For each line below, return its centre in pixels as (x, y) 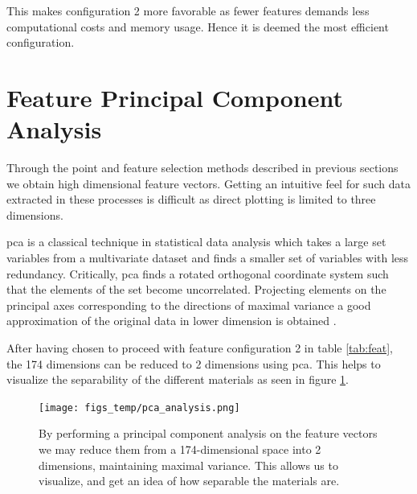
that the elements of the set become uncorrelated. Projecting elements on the (196, 289)
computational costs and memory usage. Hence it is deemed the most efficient (198, 26)
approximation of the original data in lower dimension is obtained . (172, 321)
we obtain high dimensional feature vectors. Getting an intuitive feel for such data (208, 183)
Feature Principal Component (175, 97)
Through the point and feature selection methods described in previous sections (202, 168)
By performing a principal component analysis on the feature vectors (208, 433)
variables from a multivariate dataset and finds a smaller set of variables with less (208, 258)
